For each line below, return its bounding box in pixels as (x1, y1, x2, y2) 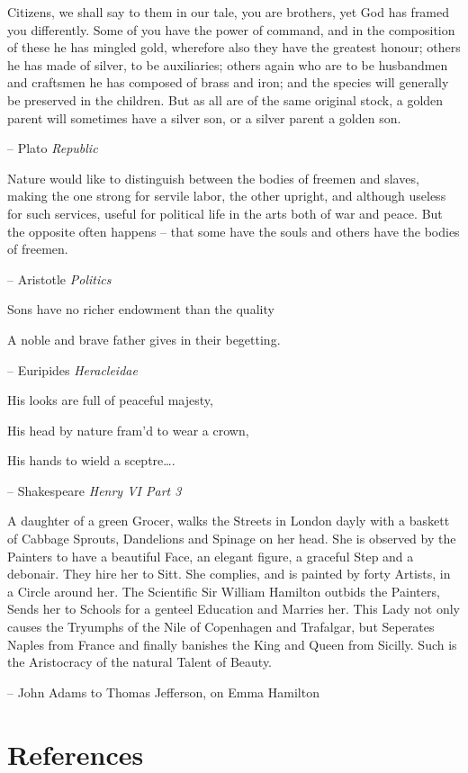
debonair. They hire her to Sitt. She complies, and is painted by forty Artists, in (7, 564, 451, 583)
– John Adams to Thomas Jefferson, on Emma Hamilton (7, 682, 319, 701)
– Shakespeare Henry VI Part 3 (7, 481, 182, 499)
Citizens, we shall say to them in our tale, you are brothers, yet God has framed (7, 3, 450, 21)
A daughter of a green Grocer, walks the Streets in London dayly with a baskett (7, 511, 450, 530)
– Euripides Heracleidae (7, 360, 138, 379)
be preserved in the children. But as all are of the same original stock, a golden (7, 90, 444, 109)
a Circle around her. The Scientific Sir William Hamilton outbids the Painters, (7, 581, 440, 600)
